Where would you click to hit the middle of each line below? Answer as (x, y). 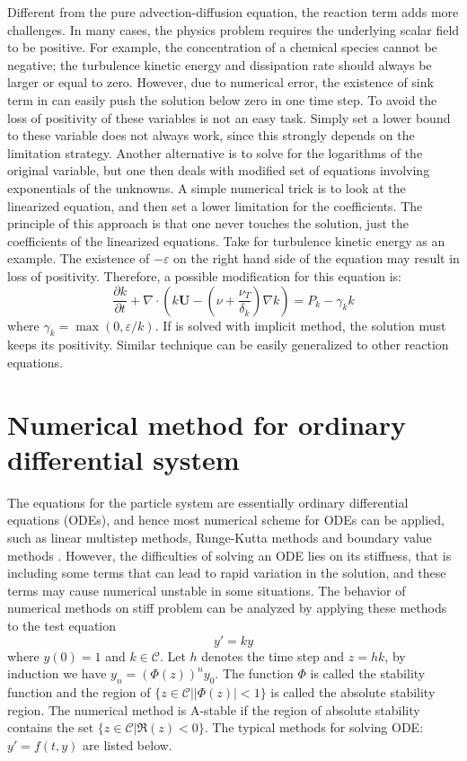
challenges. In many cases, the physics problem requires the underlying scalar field (233, 29)
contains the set (51, 727)
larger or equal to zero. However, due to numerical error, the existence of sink (220, 82)
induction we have (57, 673)
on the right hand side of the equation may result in (317, 258)
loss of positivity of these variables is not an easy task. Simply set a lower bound (229, 117)
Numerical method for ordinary (207, 424)
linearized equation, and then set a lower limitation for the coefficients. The (215, 205)
